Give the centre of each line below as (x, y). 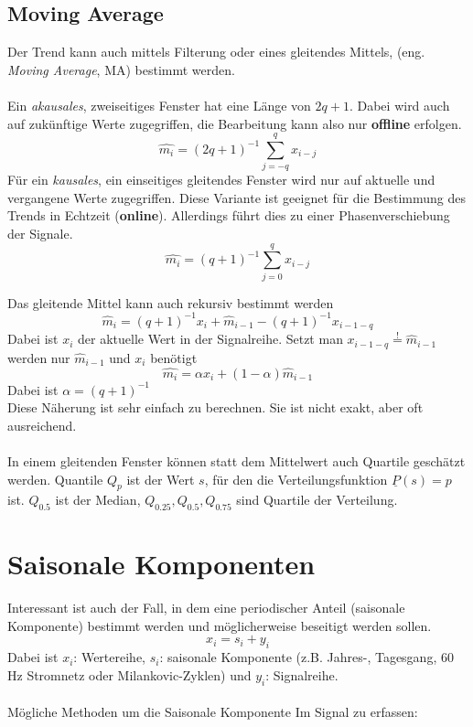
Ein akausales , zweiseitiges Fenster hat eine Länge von (159, 105)
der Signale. (40, 234)
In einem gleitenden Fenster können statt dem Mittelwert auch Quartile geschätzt (236, 460)
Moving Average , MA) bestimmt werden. (121, 69)
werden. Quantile (55, 479)
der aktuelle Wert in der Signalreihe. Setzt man (210, 339)
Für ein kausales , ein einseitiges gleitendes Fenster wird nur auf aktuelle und (221, 180)
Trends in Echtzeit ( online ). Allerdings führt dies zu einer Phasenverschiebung (229, 215)
